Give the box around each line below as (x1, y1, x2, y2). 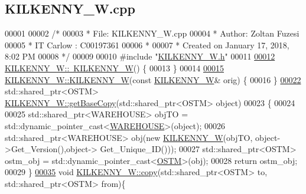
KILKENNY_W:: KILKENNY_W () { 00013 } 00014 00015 (5, 61, 224, 74)
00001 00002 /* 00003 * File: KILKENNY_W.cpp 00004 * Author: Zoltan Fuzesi (5, 27, 300, 40)
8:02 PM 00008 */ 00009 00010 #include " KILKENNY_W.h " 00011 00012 (5, 50, 275, 63)
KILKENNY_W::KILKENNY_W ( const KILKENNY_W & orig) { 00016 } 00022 (5, 73, 301, 86)
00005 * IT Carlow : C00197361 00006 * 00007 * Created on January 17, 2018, (5, 38, 289, 51)
